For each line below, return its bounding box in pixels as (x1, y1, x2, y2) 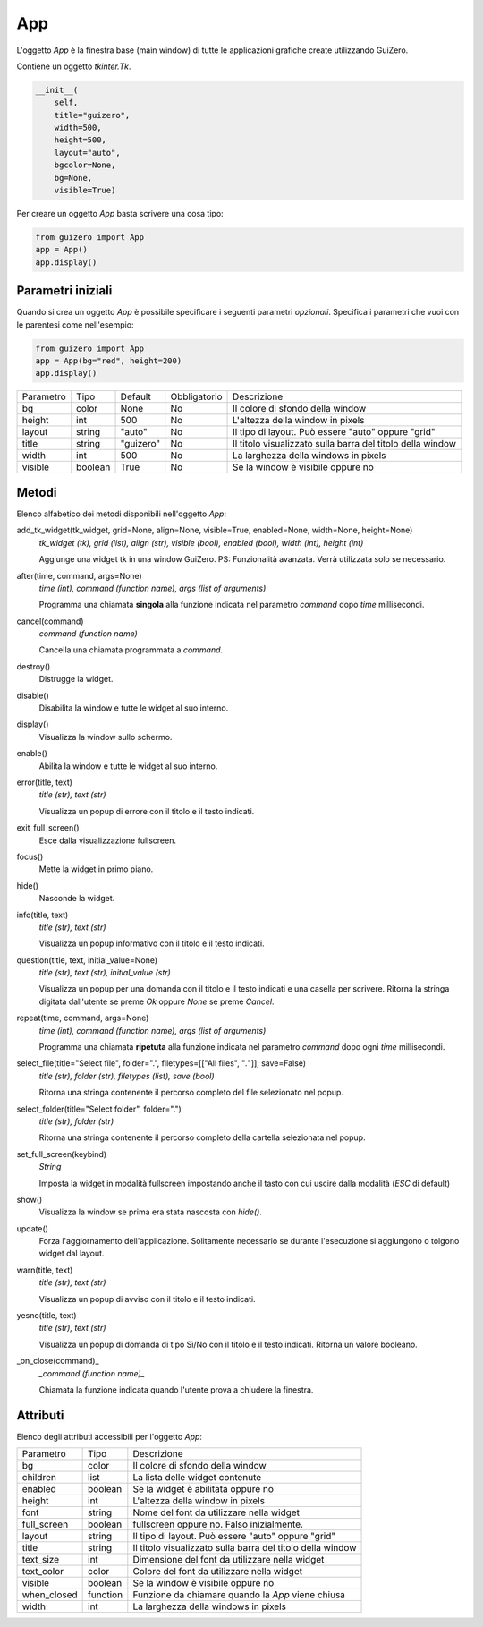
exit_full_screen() (16, 822, 80, 833)
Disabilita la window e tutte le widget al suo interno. (38, 703, 229, 713)
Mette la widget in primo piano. (38, 864, 154, 874)
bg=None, (54, 173, 93, 183)
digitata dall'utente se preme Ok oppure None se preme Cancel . (38, 996, 275, 1007)
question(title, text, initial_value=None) (16, 954, 158, 966)
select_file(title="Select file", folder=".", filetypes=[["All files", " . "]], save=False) (16, 1058, 307, 1069)
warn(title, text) (16, 1265, 73, 1275)
